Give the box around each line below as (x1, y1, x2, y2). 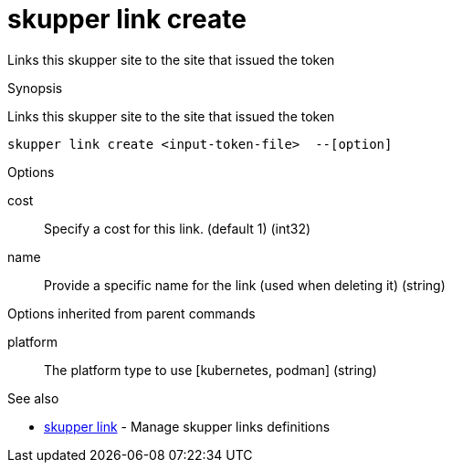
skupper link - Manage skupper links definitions (44, 418, 331, 434)
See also (7, 390, 59, 406)
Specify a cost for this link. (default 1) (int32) (44, 220, 311, 236)
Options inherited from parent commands (7, 305, 256, 321)
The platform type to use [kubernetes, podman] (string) (44, 361, 377, 378)
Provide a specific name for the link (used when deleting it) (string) (44, 277, 446, 293)
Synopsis (7, 79, 63, 96)
